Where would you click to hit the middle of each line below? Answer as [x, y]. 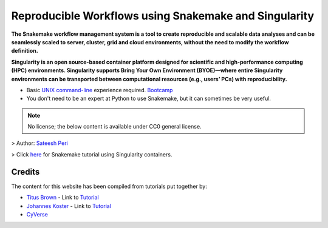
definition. [25, 51]
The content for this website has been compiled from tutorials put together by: [109, 186]
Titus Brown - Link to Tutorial [63, 198]
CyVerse [37, 214]
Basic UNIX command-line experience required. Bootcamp [100, 90]
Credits [26, 172]
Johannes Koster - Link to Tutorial [69, 206]
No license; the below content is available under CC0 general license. [114, 127]
